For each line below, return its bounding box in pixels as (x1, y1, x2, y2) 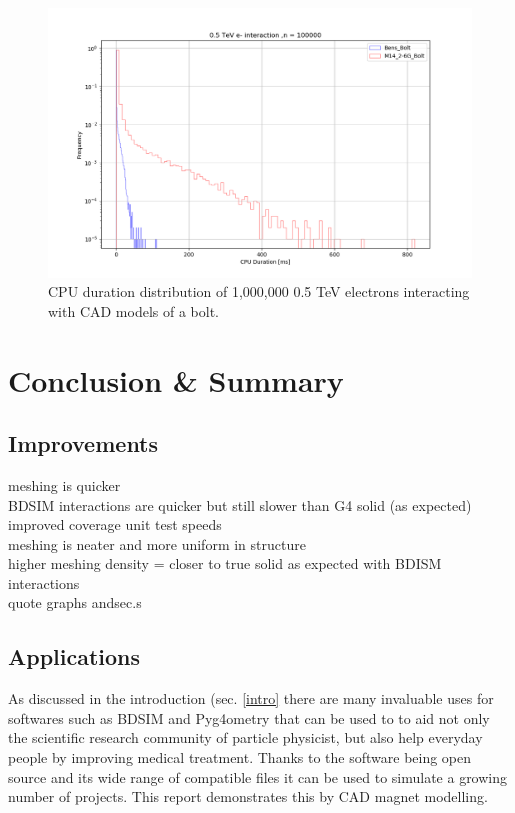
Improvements (8, 428, 159, 459)
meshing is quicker (8, 474, 121, 495)
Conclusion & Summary (8, 359, 344, 400)
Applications (8, 641, 141, 672)
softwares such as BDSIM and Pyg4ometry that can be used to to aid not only (8, 707, 490, 728)
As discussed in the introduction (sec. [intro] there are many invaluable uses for (8, 688, 494, 709)
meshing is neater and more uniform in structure (8, 533, 306, 554)
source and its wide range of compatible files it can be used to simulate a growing (8, 766, 508, 787)
